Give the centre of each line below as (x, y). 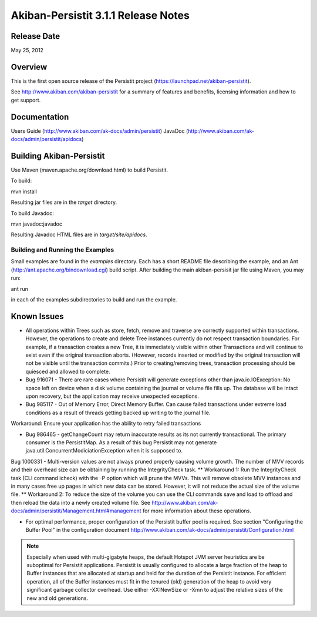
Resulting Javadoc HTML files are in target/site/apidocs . (79, 234)
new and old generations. (57, 598)
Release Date (36, 36)
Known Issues (37, 316)
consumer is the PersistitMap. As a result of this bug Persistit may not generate (121, 442)
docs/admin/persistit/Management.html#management (76, 511)
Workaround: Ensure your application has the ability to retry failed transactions (106, 424)
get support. (26, 100)
